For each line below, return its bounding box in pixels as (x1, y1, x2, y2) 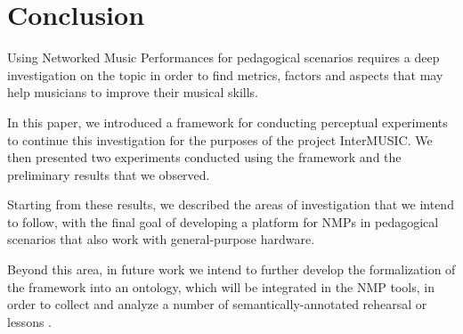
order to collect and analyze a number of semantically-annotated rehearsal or (7, 295, 427, 314)
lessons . (7, 312, 53, 330)
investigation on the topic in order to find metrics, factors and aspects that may (7, 65, 443, 84)
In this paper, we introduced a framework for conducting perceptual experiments (7, 112, 448, 131)
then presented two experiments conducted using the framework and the (7, 148, 402, 167)
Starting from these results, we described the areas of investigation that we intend (7, 195, 454, 214)
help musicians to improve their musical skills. (7, 83, 259, 102)
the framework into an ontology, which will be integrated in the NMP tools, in (7, 277, 435, 296)
